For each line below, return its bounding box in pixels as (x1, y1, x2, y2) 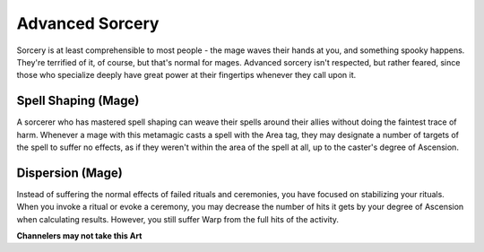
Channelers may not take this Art (16, 230, 143, 241)
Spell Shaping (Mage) (16, 93, 140, 109)
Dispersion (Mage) (16, 165, 123, 180)
